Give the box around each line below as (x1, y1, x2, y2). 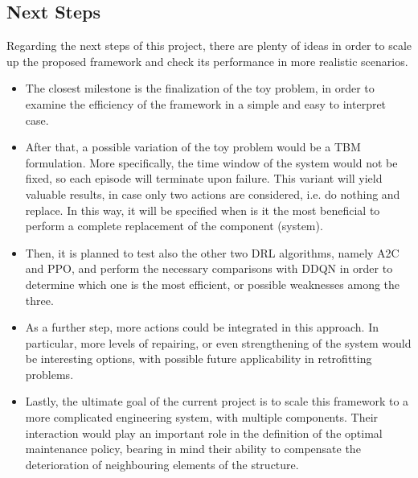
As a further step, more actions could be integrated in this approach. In (25, 319, 379, 336)
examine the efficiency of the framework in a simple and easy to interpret (25, 95, 387, 112)
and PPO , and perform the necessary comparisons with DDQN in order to (25, 260, 393, 277)
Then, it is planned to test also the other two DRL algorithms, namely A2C (25, 244, 400, 261)
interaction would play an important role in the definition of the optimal (25, 424, 383, 441)
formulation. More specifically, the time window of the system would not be (25, 154, 398, 171)
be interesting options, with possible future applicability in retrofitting (25, 350, 372, 367)
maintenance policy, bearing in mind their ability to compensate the (25, 440, 361, 457)
